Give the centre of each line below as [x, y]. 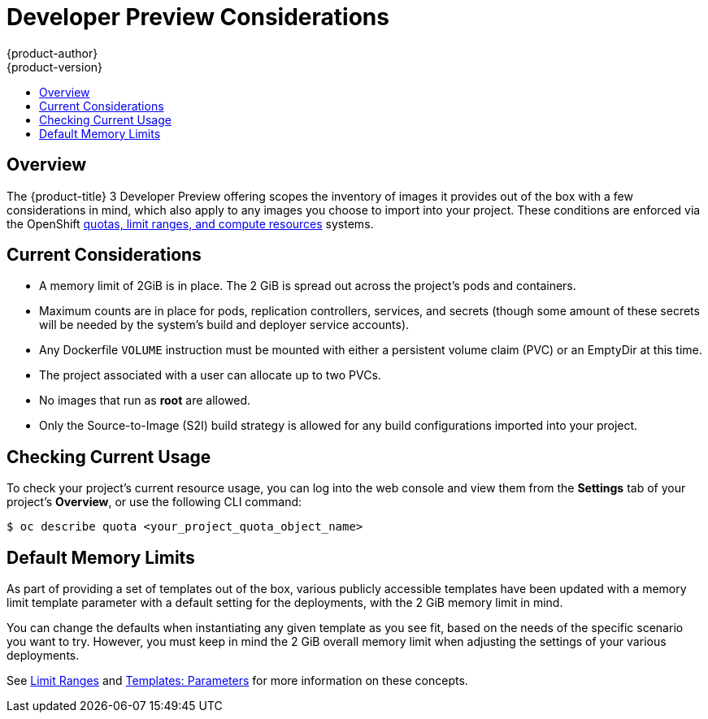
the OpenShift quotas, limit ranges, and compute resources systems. [190, 223]
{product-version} [55, 67]
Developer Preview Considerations [198, 17]
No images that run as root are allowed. [145, 401]
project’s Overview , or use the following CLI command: [154, 502]
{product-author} [52, 53]
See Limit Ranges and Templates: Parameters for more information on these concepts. [237, 681]
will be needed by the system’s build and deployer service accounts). [224, 325]
